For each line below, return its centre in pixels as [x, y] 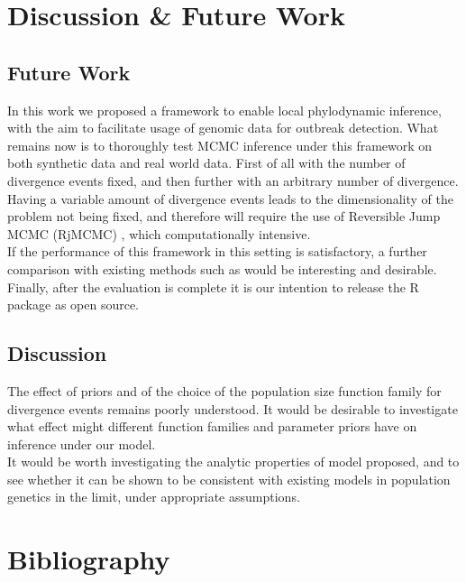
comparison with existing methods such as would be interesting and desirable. [222, 268]
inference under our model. [82, 443]
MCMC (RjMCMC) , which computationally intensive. [159, 233]
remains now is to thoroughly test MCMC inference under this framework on [220, 145]
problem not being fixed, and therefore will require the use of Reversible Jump [224, 216]
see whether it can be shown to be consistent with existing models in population [229, 479]
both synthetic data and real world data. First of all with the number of [206, 163]
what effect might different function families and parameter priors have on [212, 426]
